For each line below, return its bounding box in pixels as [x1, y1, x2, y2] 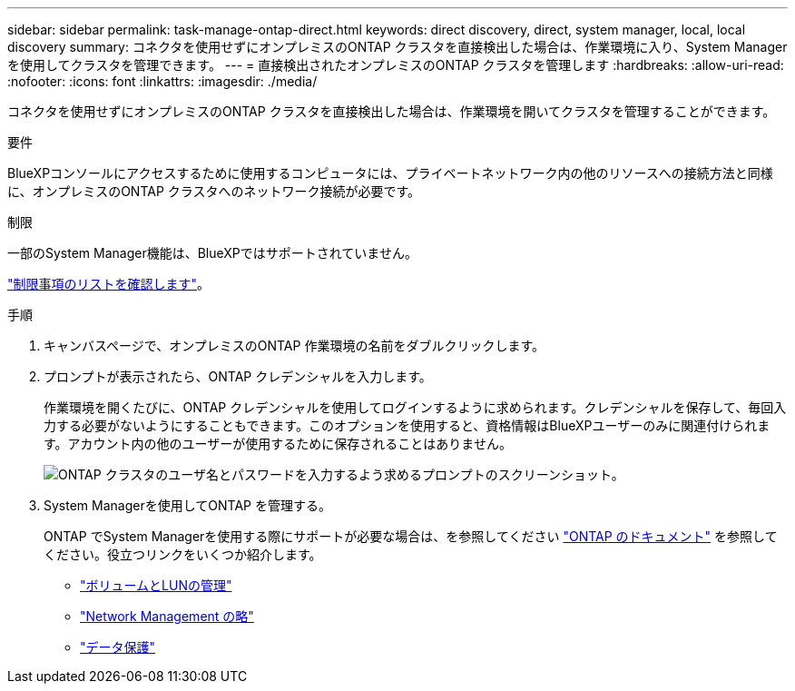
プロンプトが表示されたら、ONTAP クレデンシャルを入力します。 [44, 369, 432, 384]
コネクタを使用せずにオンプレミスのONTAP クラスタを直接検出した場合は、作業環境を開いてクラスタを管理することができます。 [7, 104, 776, 119]
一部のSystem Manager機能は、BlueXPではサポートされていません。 [7, 245, 417, 261]
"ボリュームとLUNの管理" [80, 577, 232, 593]
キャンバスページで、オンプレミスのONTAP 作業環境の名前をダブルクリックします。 [44, 338, 545, 353]
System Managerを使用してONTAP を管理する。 [44, 498, 331, 513]
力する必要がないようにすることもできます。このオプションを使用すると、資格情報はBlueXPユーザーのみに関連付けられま [44, 418, 770, 433]
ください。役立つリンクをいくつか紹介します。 [44, 547, 322, 562]
